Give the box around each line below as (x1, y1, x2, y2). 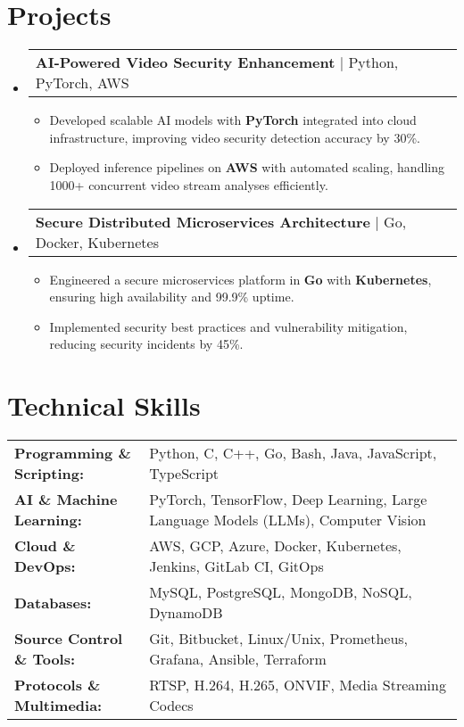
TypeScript (149, 463, 220, 483)
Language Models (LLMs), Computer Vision (149, 509, 427, 530)
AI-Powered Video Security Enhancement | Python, (35, 52, 399, 73)
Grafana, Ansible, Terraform (149, 649, 327, 669)
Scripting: (14, 463, 85, 483)
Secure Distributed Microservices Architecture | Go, (35, 211, 407, 232)
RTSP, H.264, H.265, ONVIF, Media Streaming (149, 674, 446, 695)
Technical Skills (7, 387, 201, 424)
